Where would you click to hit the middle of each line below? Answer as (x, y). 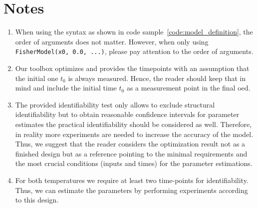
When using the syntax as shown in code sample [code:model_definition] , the (134, 32)
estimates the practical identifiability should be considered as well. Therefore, (133, 124)
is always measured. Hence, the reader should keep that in (157, 78)
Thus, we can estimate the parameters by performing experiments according (131, 190)
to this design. (37, 200)
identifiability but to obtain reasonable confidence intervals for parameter (127, 114)
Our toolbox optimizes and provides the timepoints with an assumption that (132, 68)
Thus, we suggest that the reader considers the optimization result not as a (130, 144)
